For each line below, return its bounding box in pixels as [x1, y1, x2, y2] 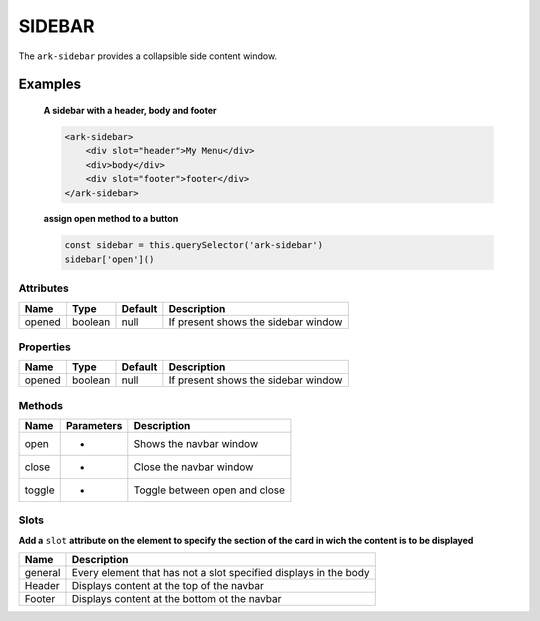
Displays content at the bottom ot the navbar [71, 592, 282, 606]
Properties [18, 340, 72, 354]
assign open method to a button [43, 213, 179, 225]
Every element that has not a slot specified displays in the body [71, 566, 370, 580]
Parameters [65, 419, 123, 433]
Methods [18, 398, 64, 412]
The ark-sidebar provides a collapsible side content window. [18, 50, 278, 62]
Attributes [18, 281, 69, 295]
